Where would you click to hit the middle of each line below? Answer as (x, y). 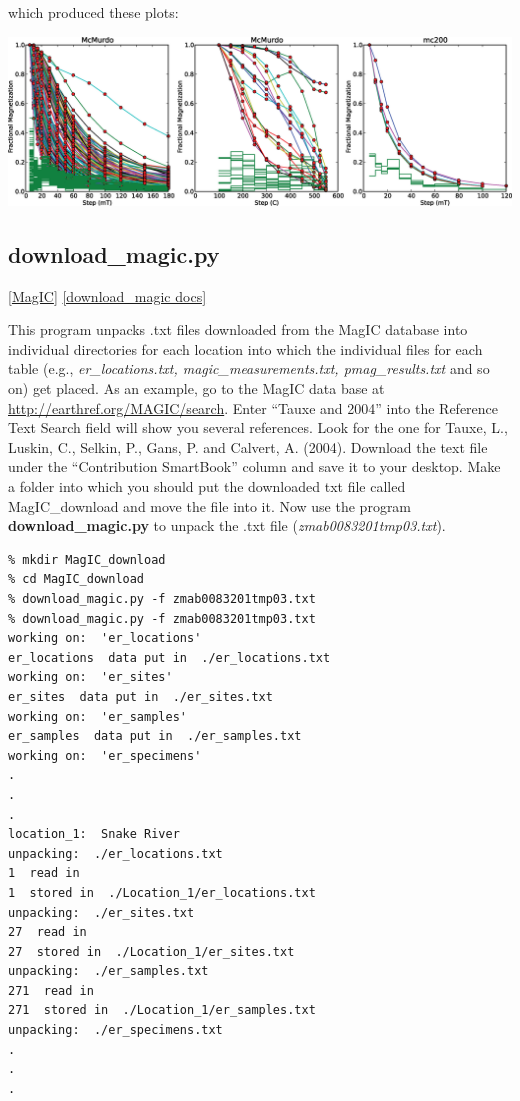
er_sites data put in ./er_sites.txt (140, 696)
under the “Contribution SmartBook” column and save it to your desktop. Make (254, 466)
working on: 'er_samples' (97, 716)
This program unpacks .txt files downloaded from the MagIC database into (238, 329)
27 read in (47, 932)
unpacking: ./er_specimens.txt (115, 1030)
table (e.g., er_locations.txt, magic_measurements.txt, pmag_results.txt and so (249, 368)
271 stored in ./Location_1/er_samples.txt (162, 1010)
